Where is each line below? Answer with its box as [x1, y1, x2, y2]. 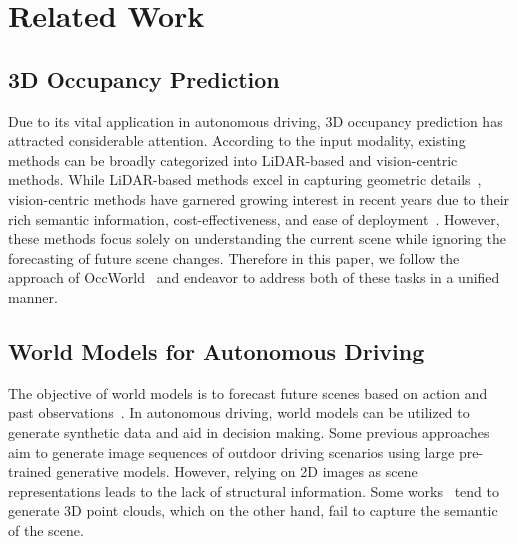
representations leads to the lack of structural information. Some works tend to [8, 480, 500, 501]
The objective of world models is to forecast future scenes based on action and [8, 382, 488, 403]
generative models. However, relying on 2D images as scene [56, 461, 418, 482]
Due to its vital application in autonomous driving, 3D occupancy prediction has [8, 110, 503, 131]
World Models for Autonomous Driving [8, 335, 425, 366]
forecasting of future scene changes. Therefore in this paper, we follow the [8, 247, 460, 268]
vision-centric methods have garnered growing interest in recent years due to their [8, 188, 510, 209]
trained [8, 461, 52, 482]
